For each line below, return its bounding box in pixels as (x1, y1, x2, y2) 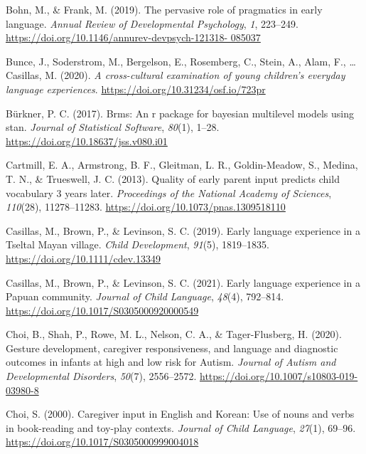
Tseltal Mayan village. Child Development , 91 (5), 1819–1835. (6, 237, 269, 252)
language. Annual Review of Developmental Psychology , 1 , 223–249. (6, 16, 298, 31)
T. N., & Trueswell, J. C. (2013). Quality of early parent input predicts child (6, 171, 340, 186)
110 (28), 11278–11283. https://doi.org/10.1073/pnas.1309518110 (6, 199, 286, 214)
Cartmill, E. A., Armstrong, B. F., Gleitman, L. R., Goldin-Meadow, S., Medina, (6, 157, 358, 172)
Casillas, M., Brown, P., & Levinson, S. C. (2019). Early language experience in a (6, 223, 360, 238)
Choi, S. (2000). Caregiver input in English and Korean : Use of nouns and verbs (6, 406, 355, 421)
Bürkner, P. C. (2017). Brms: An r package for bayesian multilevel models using (6, 105, 354, 120)
